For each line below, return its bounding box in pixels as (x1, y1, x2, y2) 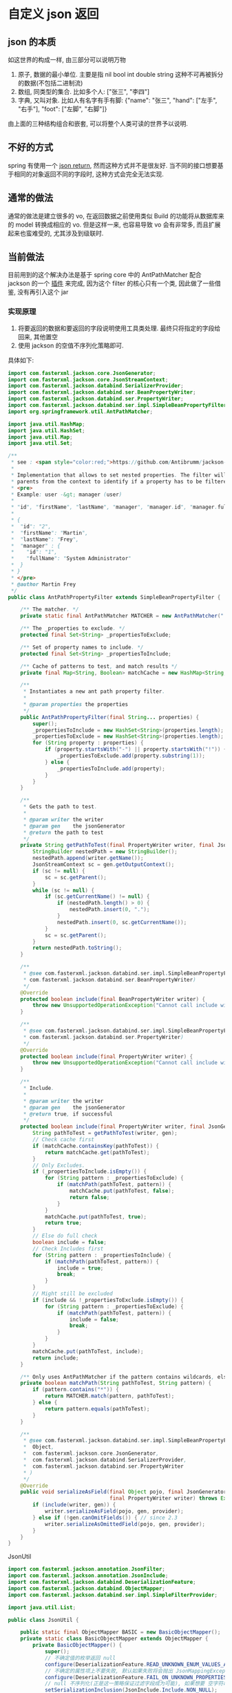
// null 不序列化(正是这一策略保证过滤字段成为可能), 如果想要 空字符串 (44, 1680, 229, 1687)
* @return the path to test (23, 829, 104, 836)
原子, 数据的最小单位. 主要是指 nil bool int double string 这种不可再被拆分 (17, 70, 224, 78)
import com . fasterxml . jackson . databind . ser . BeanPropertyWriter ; (8, 389, 196, 396)
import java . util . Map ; (8, 433, 73, 441)
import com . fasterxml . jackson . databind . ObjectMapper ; (8, 1585, 166, 1592)
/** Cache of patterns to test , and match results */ (20, 662, 178, 670)
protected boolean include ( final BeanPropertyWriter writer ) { (20, 995, 206, 1002)
